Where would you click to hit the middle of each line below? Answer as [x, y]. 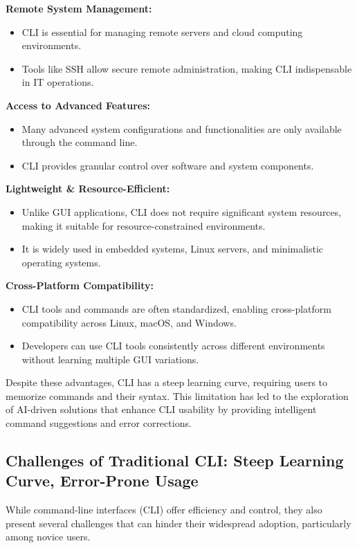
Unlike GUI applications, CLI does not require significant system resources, [182, 211]
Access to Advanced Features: [78, 105]
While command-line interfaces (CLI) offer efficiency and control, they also [164, 510]
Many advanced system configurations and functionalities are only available [182, 128]
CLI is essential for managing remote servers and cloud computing [162, 31]
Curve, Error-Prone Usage [102, 481]
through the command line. [80, 142]
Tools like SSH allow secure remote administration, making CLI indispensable [187, 68]
